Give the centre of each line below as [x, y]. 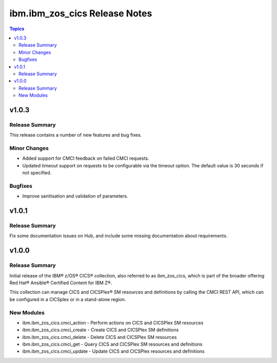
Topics [17, 29]
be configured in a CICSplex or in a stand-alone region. [68, 299]
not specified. [37, 173]
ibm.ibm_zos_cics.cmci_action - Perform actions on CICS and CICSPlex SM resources [113, 323]
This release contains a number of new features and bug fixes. [76, 135]
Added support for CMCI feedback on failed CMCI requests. [86, 158]
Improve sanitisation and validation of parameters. [75, 196]
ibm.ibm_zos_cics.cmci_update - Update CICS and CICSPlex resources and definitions [113, 351]
